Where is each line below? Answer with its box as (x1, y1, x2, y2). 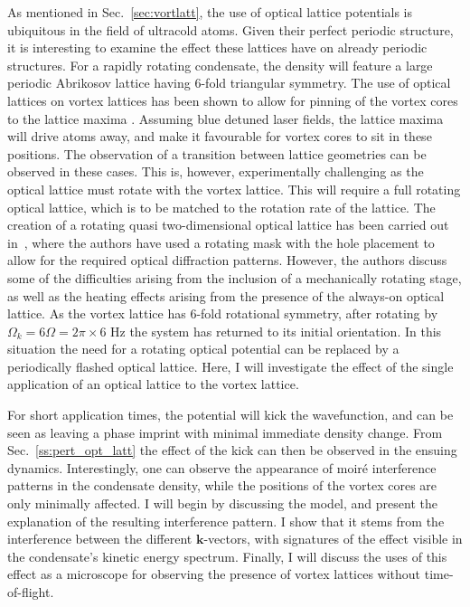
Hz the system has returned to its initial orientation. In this (110, 321, 442, 340)
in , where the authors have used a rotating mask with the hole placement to (7, 232, 435, 251)
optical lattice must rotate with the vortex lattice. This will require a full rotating (7, 179, 461, 198)
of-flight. (7, 583, 54, 601)
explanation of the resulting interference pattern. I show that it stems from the (7, 511, 445, 530)
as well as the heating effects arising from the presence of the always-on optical (7, 286, 445, 305)
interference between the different (7, 529, 193, 548)
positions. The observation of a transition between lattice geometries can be (7, 144, 427, 163)
